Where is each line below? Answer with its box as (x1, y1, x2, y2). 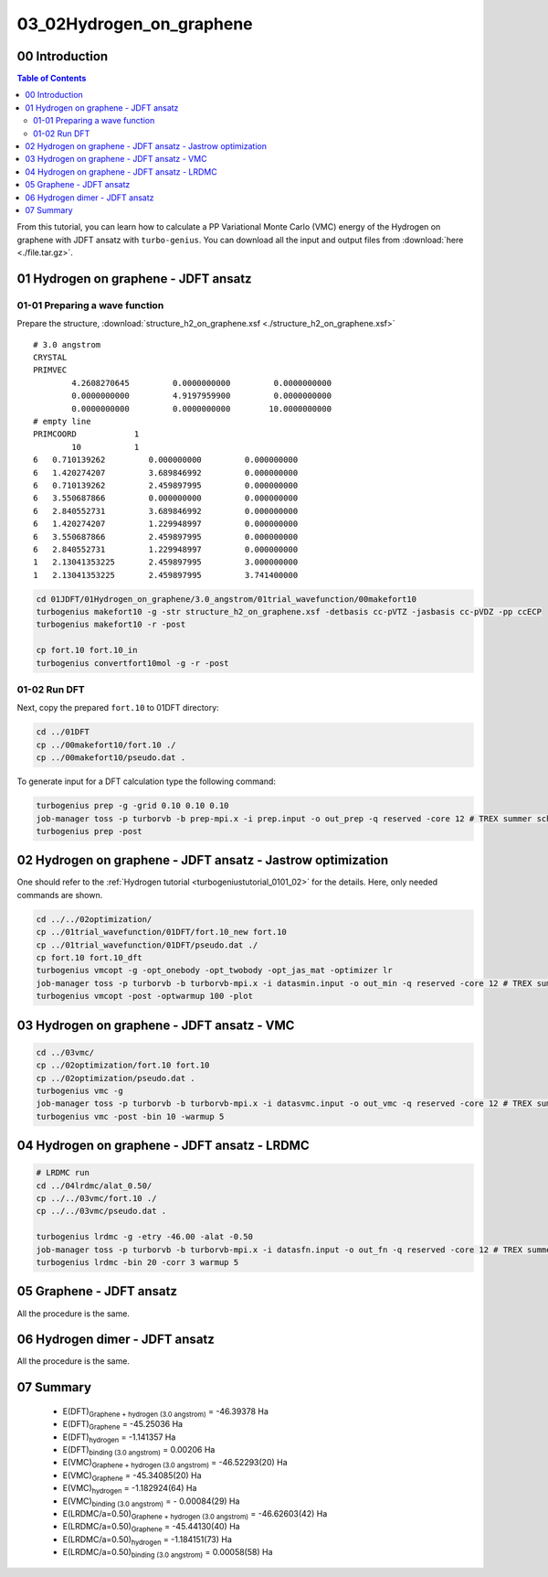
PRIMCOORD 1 (33, 429, 140, 439)
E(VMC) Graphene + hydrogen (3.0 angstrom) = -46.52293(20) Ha (62, 1457, 288, 1470)
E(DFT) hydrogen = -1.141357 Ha (62, 1432, 176, 1444)
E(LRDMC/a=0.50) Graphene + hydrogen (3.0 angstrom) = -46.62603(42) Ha (62, 1507, 328, 1521)
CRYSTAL (33, 352, 68, 363)
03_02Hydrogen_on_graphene (16, 14, 253, 34)
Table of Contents (16, 73, 87, 84)
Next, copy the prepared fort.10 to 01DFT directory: (16, 703, 219, 713)
